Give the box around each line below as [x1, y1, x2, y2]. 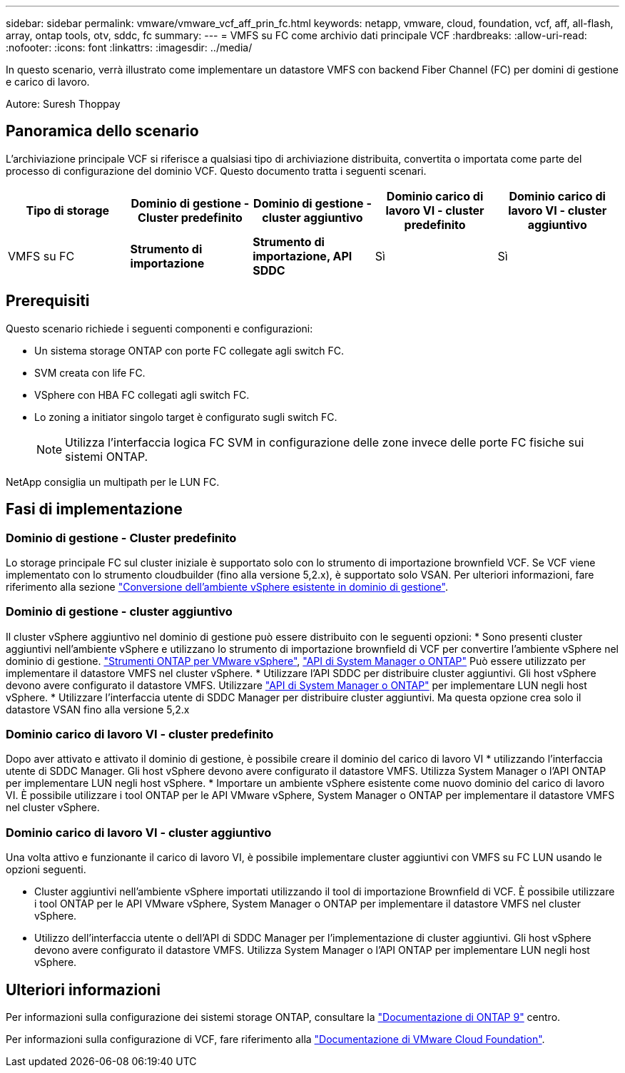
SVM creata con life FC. [34, 366, 146, 379]
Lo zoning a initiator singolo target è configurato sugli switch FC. [34, 410, 337, 423]
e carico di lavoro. [6, 76, 90, 88]
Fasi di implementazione [6, 500, 183, 519]
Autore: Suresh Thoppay [6, 98, 121, 110]
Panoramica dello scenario [6, 122, 199, 141]
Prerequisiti [6, 292, 90, 310]
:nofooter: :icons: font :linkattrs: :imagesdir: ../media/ [6, 41, 253, 54]
